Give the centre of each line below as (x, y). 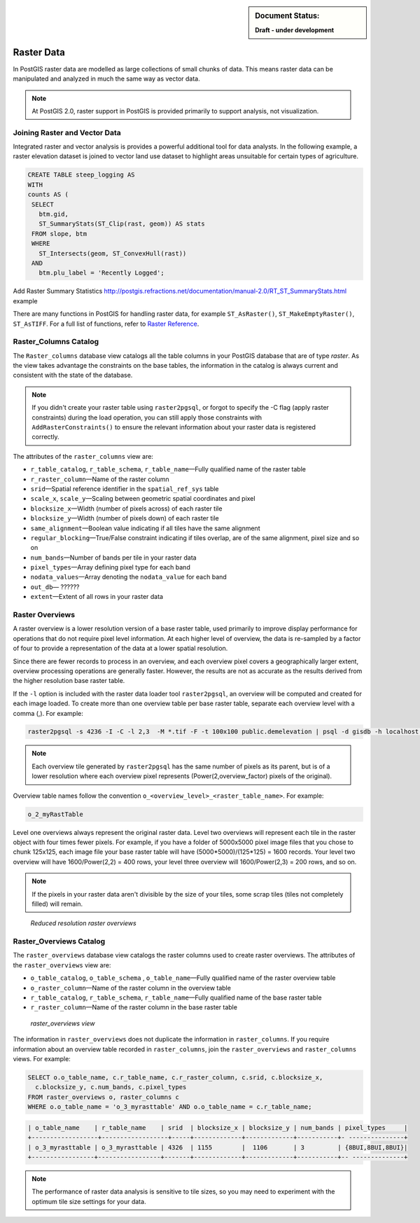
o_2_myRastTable (56, 814)
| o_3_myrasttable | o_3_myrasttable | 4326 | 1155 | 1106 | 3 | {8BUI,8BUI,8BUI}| (218, 1147)
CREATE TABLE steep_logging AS (82, 175)
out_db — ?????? (55, 587)
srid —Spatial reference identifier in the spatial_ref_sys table (125, 489)
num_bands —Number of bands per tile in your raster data (113, 558)
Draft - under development (295, 30)
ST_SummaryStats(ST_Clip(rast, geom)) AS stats (122, 224)
